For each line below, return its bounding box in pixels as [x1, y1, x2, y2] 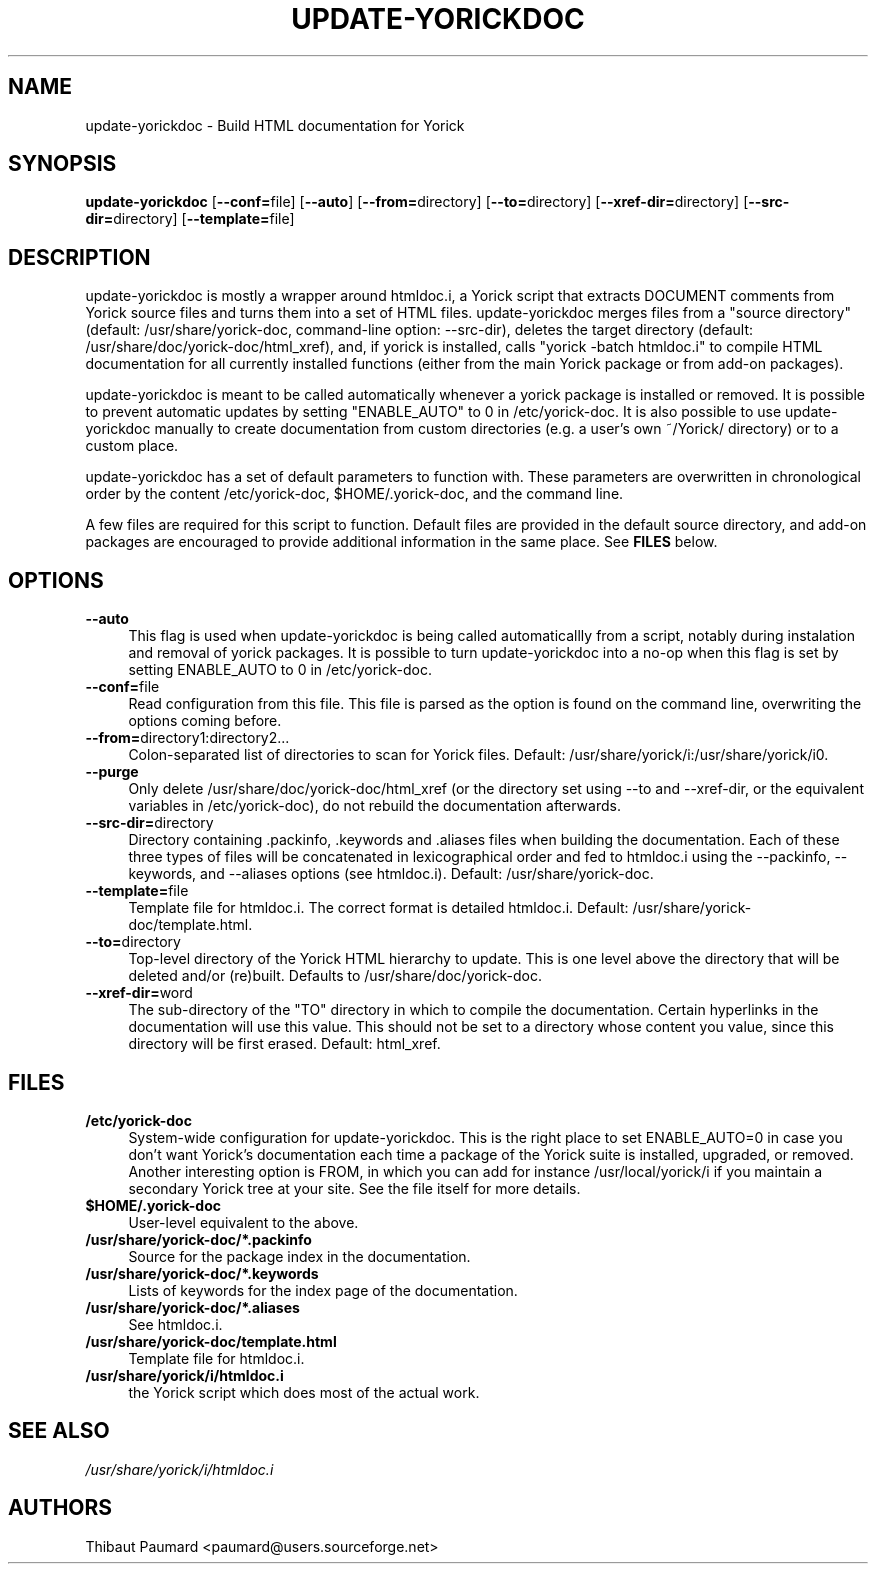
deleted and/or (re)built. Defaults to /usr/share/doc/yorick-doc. [128, 967, 542, 985]
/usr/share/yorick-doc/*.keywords [85, 1264, 319, 1282]
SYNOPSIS [8, 151, 117, 177]
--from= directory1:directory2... [85, 729, 290, 747]
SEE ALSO [8, 1418, 110, 1444]
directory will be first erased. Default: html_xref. [128, 1035, 441, 1053]
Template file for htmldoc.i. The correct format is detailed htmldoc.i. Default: [128, 899, 629, 917]
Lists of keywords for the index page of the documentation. [128, 1281, 518, 1299]
